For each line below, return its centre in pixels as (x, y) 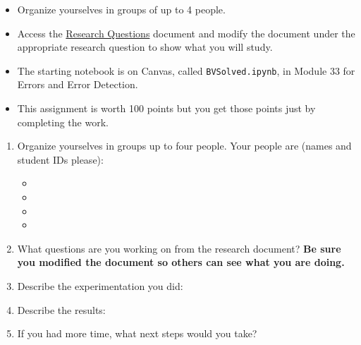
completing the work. (63, 122)
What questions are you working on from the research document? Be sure (179, 248)
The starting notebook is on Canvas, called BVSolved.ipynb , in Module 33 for (186, 70)
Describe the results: (61, 309)
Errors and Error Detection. (78, 84)
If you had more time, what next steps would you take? (137, 333)
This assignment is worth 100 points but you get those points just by (166, 108)
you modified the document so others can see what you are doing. (181, 262)
